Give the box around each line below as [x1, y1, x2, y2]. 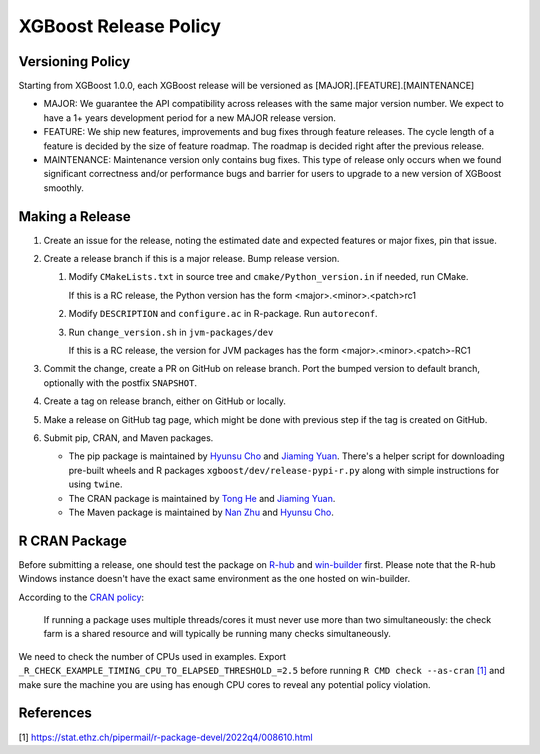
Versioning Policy [18, 53, 131, 70]
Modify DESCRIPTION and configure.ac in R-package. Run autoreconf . [68, 308, 379, 320]
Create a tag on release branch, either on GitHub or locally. [43, 395, 287, 407]
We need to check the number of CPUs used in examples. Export [18, 650, 287, 662]
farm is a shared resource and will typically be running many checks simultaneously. [43, 628, 392, 640]
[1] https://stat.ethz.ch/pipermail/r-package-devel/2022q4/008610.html [18, 731, 314, 743]
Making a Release [18, 208, 132, 225]
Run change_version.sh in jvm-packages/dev [68, 326, 274, 338]
